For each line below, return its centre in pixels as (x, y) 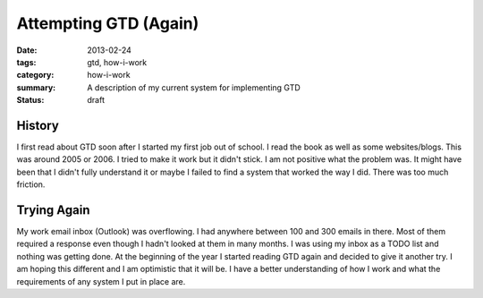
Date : (27, 50)
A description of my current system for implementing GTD (194, 87)
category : (35, 75)
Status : (30, 100)
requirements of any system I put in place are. (101, 281)
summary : (36, 87)
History (38, 125)
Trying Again (53, 210)
